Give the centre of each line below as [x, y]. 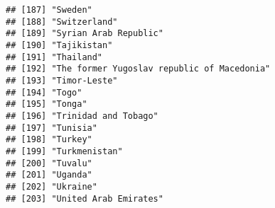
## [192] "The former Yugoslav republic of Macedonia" [138, 69]
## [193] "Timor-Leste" [62, 80]
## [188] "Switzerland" [62, 22]
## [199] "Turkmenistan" [64, 151]
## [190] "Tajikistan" [59, 45]
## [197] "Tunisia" [52, 128]
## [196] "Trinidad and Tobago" [82, 116]
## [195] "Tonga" [47, 104]
